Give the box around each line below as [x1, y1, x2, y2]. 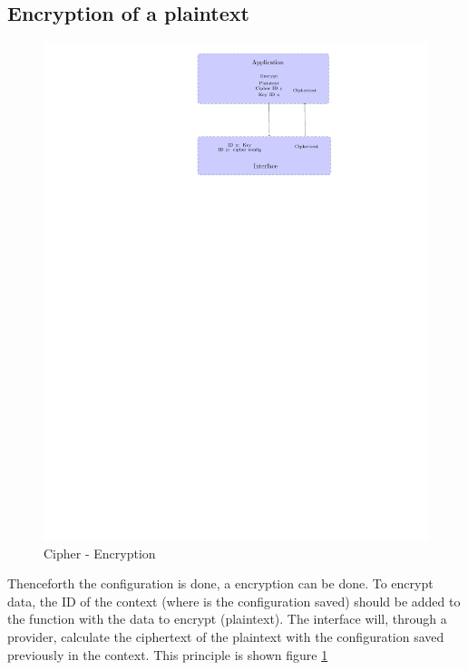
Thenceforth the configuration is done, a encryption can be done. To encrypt [7, 574, 434, 593]
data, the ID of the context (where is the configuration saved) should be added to [7, 591, 461, 610]
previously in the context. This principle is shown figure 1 [7, 645, 328, 664]
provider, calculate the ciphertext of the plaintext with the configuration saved [7, 627, 444, 646]
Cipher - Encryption [44, 543, 156, 562]
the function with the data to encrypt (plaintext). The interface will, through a [7, 609, 447, 628]
